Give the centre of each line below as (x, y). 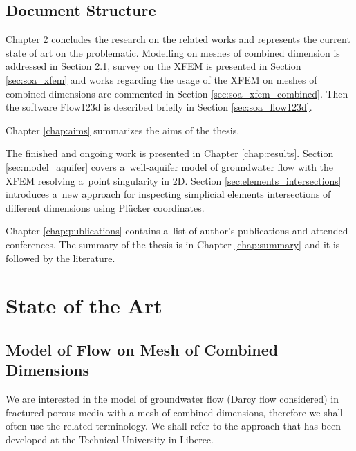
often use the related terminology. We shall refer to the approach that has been (173, 426)
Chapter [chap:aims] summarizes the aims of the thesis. (123, 130)
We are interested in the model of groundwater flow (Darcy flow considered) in (172, 399)
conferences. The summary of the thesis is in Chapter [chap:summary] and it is (173, 244)
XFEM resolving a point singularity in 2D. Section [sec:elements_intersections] (174, 180)
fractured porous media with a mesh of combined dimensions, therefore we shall (175, 412)
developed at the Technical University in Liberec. (110, 439)
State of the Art (84, 305)
